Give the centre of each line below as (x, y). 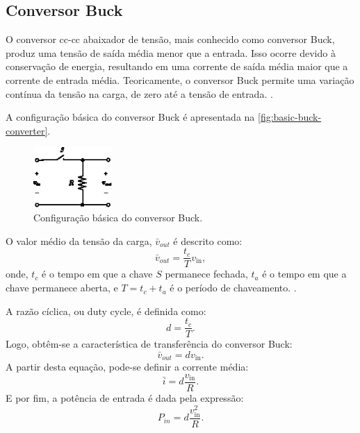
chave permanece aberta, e (62, 288)
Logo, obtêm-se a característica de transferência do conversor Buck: (149, 344)
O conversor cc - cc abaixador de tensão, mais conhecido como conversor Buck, (170, 39)
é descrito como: (208, 240)
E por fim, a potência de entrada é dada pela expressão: (125, 398)
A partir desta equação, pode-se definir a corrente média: (127, 367)
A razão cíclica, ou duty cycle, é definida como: (106, 311)
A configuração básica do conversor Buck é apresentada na (130, 117)
